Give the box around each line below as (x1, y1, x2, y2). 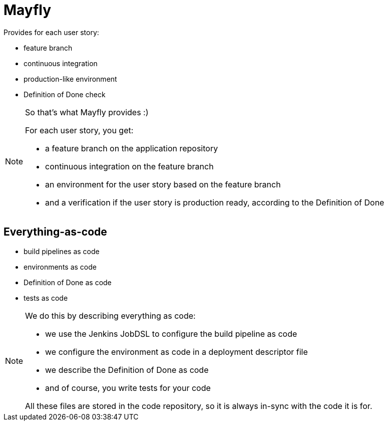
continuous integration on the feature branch (45, 161, 214, 171)
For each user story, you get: (25, 125, 134, 135)
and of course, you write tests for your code (45, 382, 211, 393)
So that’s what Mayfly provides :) (25, 107, 149, 117)
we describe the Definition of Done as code (45, 364, 209, 375)
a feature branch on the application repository (45, 143, 218, 153)
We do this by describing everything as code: (25, 310, 196, 321)
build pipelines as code (24, 247, 100, 256)
